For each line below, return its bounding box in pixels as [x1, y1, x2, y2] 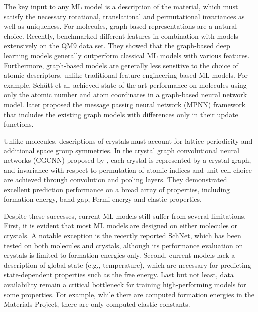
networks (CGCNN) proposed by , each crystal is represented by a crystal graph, [4, 155, 251, 165]
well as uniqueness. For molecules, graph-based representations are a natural [4, 21, 237, 31]
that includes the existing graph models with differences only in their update [4, 109, 238, 119]
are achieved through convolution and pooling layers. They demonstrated [4, 174, 227, 185]
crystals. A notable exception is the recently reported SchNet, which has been [4, 230, 241, 241]
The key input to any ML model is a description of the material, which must [4, 1, 238, 11]
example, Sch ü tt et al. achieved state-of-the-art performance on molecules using [4, 79, 247, 90]
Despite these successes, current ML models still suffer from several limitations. [4, 210, 246, 221]
